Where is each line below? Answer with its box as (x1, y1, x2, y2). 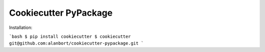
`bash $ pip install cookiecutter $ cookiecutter (9, 33, 131, 39)
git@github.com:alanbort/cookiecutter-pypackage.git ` (9, 41, 144, 46)
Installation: (9, 25, 33, 30)
